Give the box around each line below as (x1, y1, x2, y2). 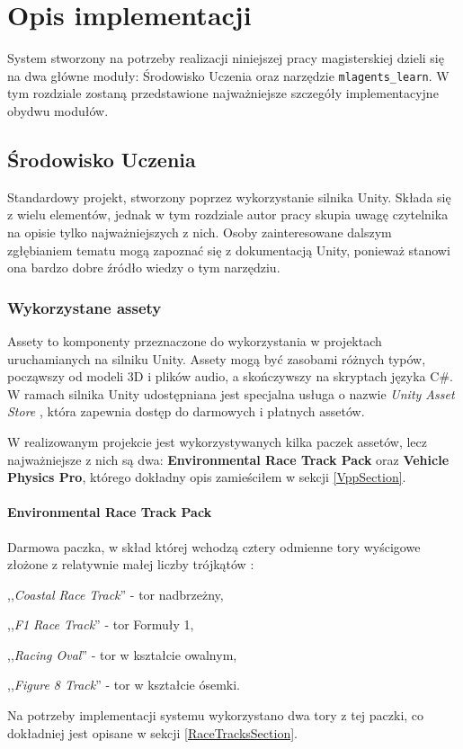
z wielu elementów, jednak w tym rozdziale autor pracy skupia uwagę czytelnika (7, 205, 449, 224)
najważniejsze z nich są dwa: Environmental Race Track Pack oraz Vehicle (7, 450, 450, 468)
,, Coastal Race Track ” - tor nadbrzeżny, (7, 584, 224, 603)
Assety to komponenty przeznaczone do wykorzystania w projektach (7, 331, 382, 350)
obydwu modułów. (7, 101, 109, 120)
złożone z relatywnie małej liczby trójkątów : (7, 555, 254, 574)
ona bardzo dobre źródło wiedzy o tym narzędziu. (7, 258, 280, 277)
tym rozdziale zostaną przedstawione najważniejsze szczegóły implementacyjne (7, 84, 439, 103)
